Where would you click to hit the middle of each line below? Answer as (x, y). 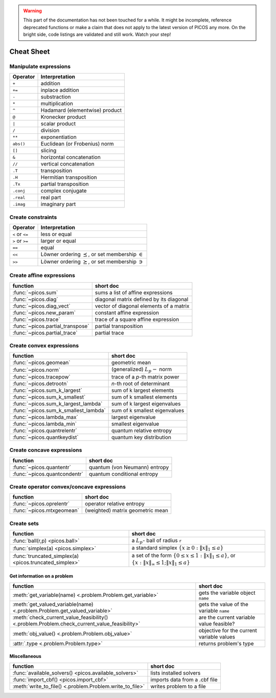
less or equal (56, 234)
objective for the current (228, 630)
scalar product (58, 124)
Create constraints (33, 217)
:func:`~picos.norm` (37, 369)
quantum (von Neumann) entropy (129, 467)
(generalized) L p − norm (142, 370)
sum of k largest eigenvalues (146, 404)
